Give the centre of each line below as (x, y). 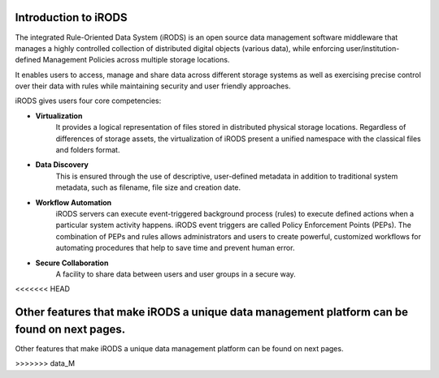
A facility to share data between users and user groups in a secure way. (176, 274)
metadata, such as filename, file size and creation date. (148, 187)
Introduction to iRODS (71, 17)
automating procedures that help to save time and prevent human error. (175, 248)
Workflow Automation (74, 202)
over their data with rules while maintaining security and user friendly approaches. (153, 86)
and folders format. (88, 150)
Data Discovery (62, 165)
